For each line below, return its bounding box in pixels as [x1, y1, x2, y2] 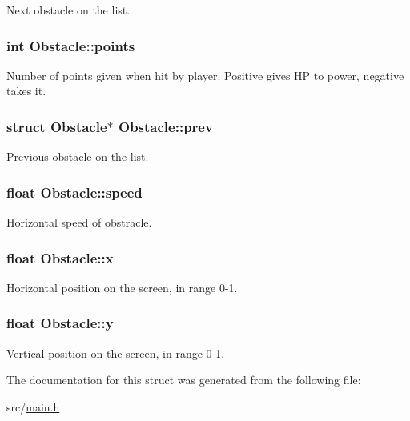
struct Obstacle [6, 116, 107, 136]
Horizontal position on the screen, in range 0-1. [6, 279, 238, 295]
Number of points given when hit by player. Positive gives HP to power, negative [6, 66, 404, 83]
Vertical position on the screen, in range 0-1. [6, 344, 225, 361]
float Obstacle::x [6, 247, 114, 267]
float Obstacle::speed [6, 182, 143, 202]
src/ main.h [6, 398, 60, 415]
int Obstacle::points [6, 35, 135, 55]
